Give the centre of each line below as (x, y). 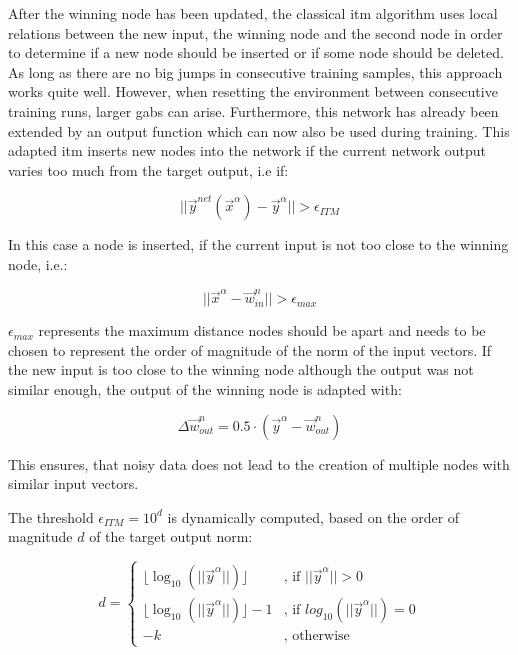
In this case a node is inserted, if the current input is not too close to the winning (258, 244)
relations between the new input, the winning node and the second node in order (255, 32)
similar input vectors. (73, 483)
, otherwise (316, 636)
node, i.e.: (38, 263)
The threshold (51, 516)
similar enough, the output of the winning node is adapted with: (205, 389)
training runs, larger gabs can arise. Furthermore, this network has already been (253, 110)
